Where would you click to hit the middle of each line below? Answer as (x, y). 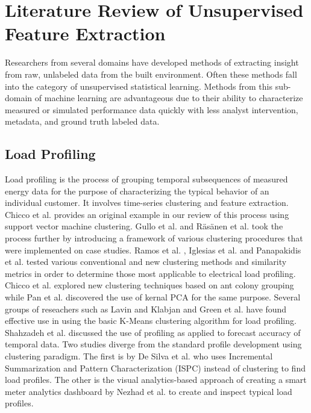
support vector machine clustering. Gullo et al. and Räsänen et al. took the (144, 226)
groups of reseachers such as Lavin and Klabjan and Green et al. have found (146, 309)
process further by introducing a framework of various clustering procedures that (154, 238)
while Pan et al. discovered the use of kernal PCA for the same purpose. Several (153, 297)
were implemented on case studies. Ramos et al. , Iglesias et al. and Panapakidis (153, 250)
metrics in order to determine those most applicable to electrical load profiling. (150, 273)
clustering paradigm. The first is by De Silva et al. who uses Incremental (139, 356)
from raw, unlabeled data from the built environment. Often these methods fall (151, 74)
